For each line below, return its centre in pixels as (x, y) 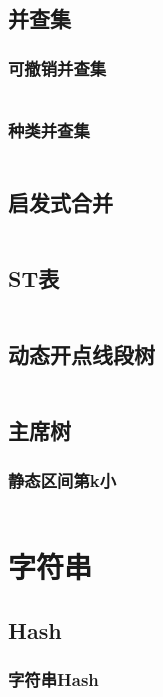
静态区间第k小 (62, 479)
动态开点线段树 (81, 354)
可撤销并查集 (57, 67)
